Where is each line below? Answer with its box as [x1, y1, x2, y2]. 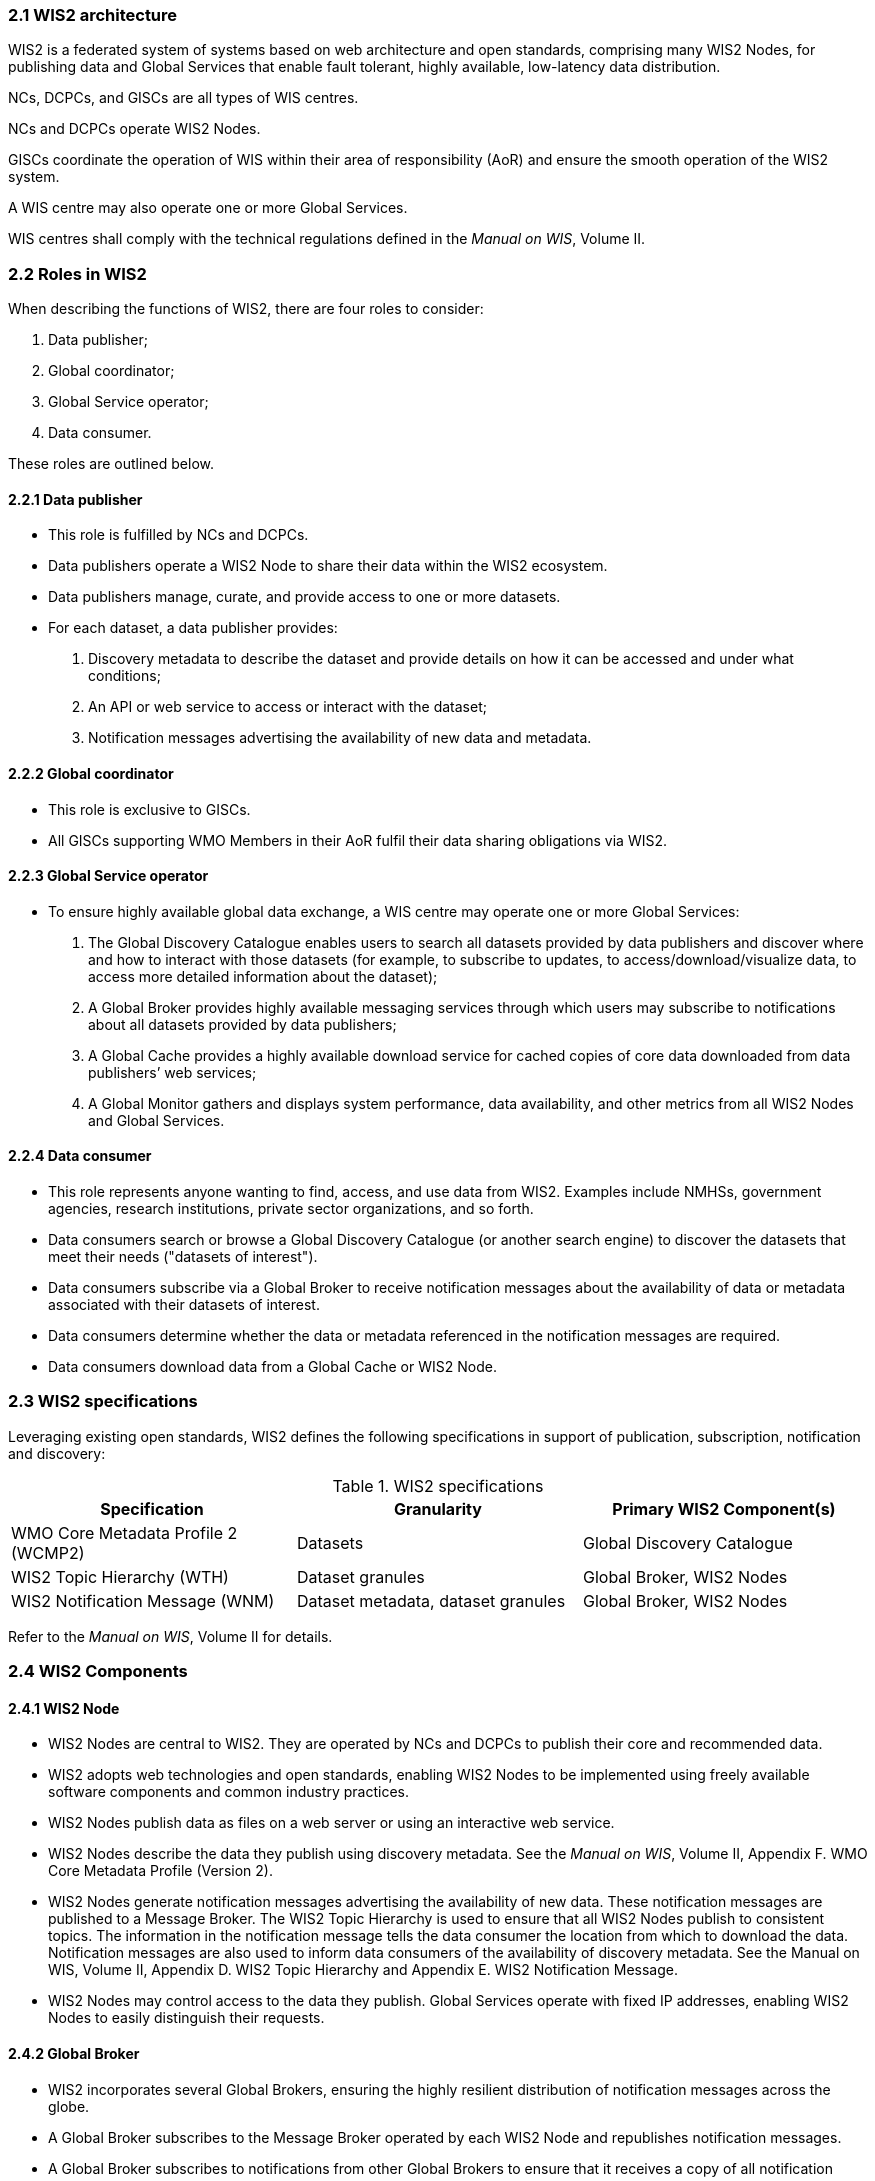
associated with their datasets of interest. [48, 1296, 320, 1313]
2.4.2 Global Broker [8, 2044, 140, 2062]
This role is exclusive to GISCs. [48, 800, 251, 818]
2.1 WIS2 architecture [8, 5, 178, 25]
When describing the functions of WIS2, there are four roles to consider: [8, 300, 484, 318]
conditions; [88, 667, 161, 685]
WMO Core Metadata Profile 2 [11, 1522, 238, 1543]
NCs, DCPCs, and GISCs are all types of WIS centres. [8, 89, 359, 107]
